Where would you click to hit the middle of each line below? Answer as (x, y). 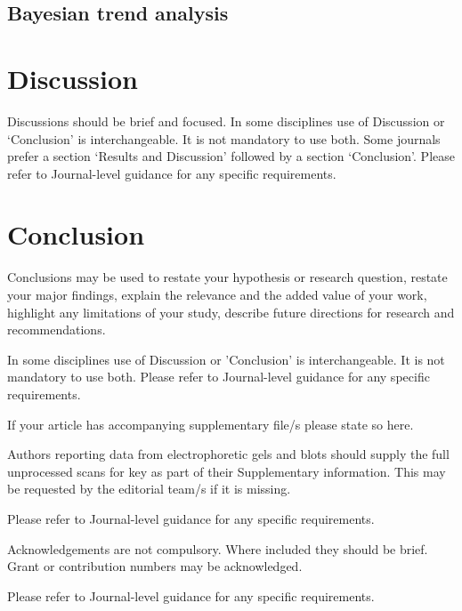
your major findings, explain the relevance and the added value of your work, (217, 294)
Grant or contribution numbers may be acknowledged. (155, 566)
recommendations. (57, 330)
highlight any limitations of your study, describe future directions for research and (231, 312)
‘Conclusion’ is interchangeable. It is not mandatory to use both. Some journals (224, 138)
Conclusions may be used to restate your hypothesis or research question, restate (227, 277)
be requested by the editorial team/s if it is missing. (149, 489)
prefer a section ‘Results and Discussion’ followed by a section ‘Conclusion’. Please (231, 156)
